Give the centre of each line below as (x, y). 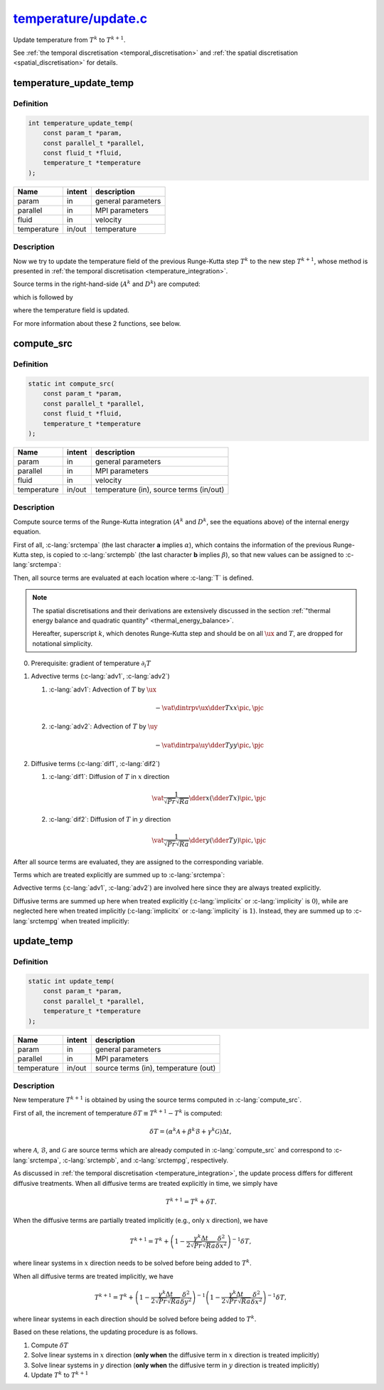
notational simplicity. (62, 643)
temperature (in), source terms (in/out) (160, 489)
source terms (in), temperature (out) (155, 1068)
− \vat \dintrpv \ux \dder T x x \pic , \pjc (210, 708)
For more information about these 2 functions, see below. (97, 323)
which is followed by (43, 297)
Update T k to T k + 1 (60, 1375)
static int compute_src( (71, 384)
